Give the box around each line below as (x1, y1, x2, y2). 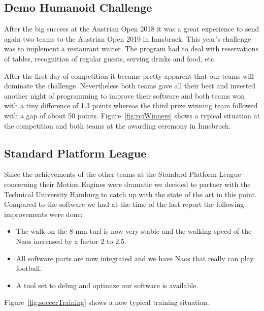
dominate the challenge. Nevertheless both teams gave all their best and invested (4, 80, 256, 91)
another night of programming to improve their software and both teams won (4, 90, 245, 101)
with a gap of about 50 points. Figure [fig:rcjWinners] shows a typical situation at (4, 110, 260, 120)
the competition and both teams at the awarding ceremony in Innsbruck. (4, 120, 231, 131)
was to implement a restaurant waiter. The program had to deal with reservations (4, 43, 259, 54)
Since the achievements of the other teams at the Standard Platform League (4, 169, 241, 179)
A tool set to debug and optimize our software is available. (16, 279, 199, 290)
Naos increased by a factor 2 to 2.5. (16, 235, 127, 246)
